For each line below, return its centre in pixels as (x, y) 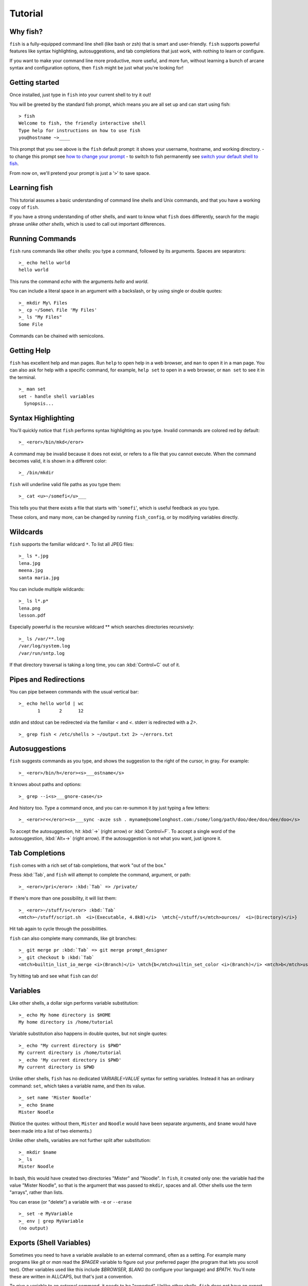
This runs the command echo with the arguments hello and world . (79, 281)
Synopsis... (39, 404)
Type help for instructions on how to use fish (80, 130)
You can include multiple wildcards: (47, 589)
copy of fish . (24, 207)
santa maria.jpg (39, 578)
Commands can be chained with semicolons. (57, 336)
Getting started (34, 83)
